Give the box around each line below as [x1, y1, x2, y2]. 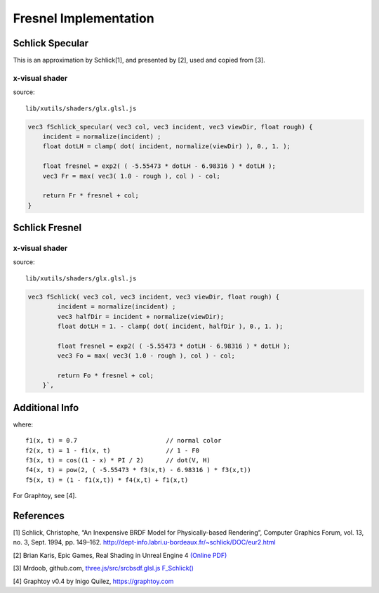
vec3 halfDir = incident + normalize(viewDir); [57, 313, 225, 320]
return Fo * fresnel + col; [57, 371, 154, 379]
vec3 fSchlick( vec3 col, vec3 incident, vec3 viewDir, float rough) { [27, 292, 280, 301]
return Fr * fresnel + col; [42, 192, 140, 200]
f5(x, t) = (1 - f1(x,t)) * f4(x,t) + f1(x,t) [25, 476, 189, 484]
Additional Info [13, 401, 79, 414]
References [13, 510, 65, 521]
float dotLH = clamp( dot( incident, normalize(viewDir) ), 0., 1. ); [42, 143, 291, 150]
